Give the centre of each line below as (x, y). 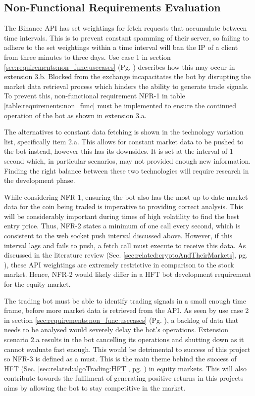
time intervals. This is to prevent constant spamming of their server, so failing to (127, 37)
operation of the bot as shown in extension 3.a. (75, 115)
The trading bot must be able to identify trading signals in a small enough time (125, 300)
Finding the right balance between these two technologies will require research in (127, 170)
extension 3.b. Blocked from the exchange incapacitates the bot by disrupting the (127, 76)
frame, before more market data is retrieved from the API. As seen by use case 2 (127, 310)
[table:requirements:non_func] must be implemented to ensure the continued (120, 105)
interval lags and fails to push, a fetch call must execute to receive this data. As (125, 245)
